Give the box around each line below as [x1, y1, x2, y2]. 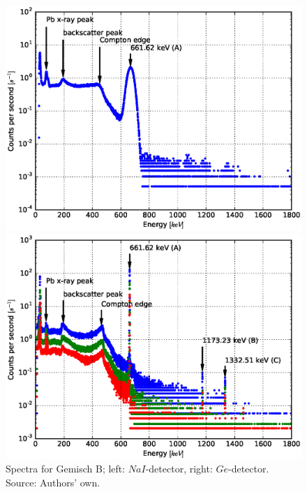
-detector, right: [145, 461, 213, 476]
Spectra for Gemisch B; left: [6, 461, 126, 476]
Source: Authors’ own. [6, 475, 100, 489]
